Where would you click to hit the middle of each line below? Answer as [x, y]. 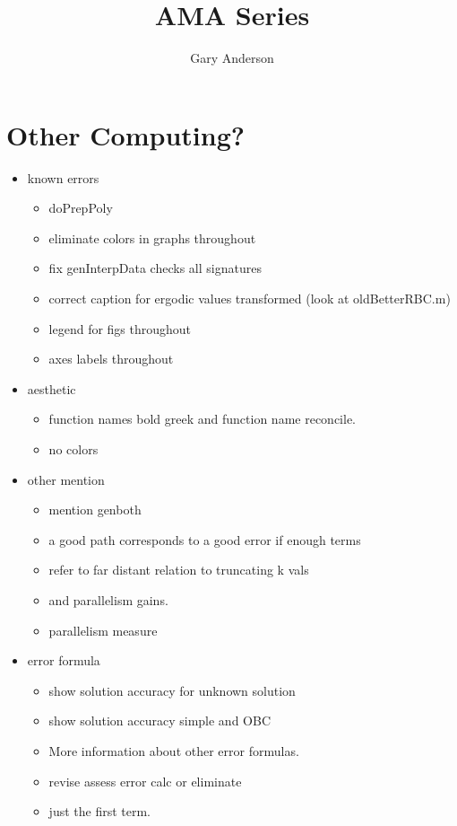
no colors [73, 449]
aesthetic [52, 388]
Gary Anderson [232, 58]
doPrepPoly [81, 208]
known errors [63, 177]
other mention [66, 479]
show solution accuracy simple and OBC [160, 721]
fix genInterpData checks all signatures [155, 268]
